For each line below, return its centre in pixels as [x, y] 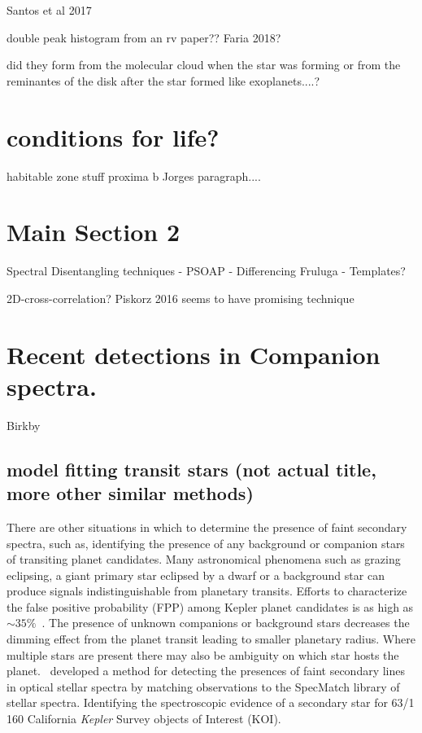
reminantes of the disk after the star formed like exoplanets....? [163, 80]
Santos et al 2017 [49, 10]
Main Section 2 [93, 232]
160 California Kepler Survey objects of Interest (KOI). [144, 719]
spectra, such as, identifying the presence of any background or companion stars [206, 543]
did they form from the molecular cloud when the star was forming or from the [204, 65]
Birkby [24, 425]
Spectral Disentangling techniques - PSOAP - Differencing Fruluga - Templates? [206, 271]
